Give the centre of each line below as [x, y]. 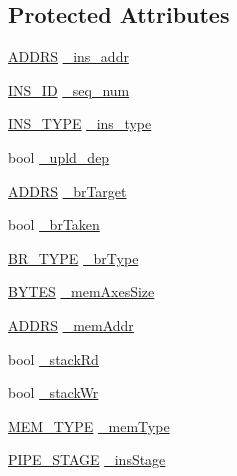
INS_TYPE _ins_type [80, 123]
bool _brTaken [54, 224]
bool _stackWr [53, 392]
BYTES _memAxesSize [81, 291]
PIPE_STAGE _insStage [87, 459]
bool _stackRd [53, 358]
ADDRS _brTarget [67, 190]
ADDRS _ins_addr [68, 56]
